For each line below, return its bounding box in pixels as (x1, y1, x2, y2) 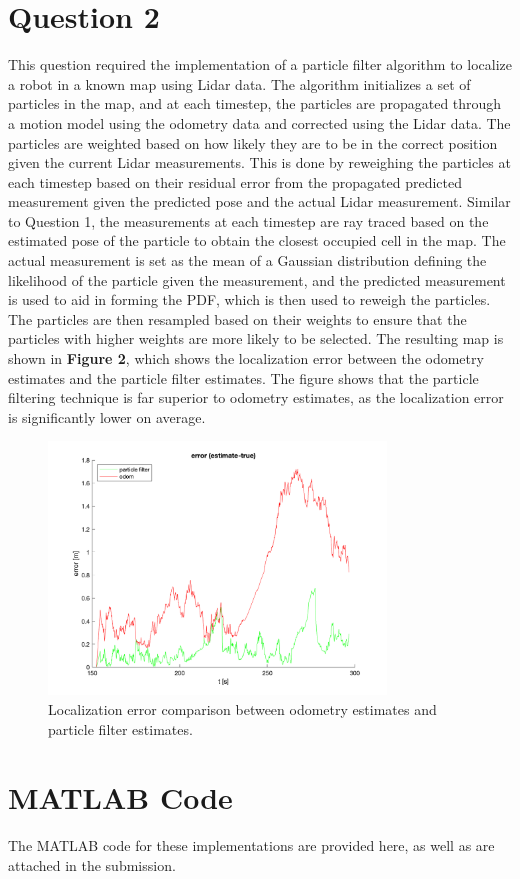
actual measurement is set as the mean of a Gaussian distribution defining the (8, 250, 487, 271)
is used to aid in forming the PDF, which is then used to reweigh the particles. (8, 289, 491, 310)
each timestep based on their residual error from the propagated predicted (8, 171, 462, 192)
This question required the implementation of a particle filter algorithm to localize (8, 54, 512, 75)
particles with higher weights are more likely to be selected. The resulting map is (8, 328, 504, 349)
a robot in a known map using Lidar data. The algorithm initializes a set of (8, 73, 471, 94)
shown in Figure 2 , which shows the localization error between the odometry (8, 348, 484, 369)
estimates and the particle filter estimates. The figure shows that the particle (8, 367, 479, 388)
